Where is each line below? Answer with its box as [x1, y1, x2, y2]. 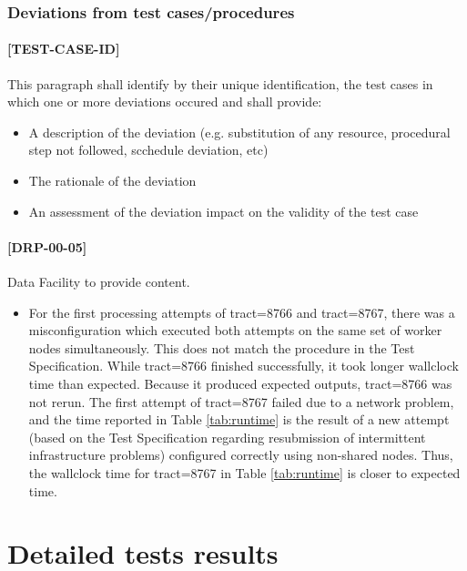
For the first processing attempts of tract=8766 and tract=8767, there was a [28, 302, 455, 321]
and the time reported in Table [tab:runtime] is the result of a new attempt [28, 410, 450, 429]
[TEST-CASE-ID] [7, 39, 120, 58]
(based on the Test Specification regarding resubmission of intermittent [28, 427, 426, 446]
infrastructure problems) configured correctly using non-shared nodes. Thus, [28, 445, 453, 464]
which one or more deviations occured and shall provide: [7, 92, 322, 111]
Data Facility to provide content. [7, 272, 190, 291]
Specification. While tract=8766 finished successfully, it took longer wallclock [28, 356, 459, 375]
